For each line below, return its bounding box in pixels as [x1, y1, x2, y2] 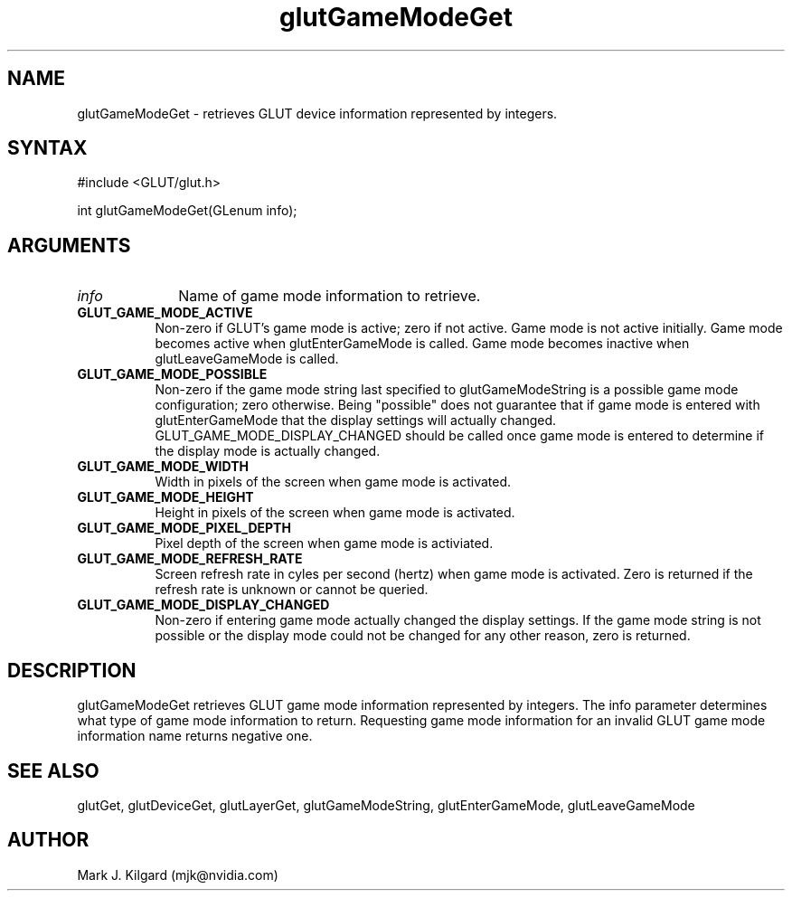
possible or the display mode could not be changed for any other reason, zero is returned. [155, 628, 691, 644]
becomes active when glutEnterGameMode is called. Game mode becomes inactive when [155, 336, 690, 352]
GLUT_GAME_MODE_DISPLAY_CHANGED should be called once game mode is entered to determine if [155, 428, 765, 444]
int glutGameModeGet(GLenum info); [77, 203, 297, 219]
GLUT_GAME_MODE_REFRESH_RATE [77, 551, 303, 567]
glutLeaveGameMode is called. [155, 351, 339, 367]
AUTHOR [7, 828, 90, 852]
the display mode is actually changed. [155, 443, 381, 459]
